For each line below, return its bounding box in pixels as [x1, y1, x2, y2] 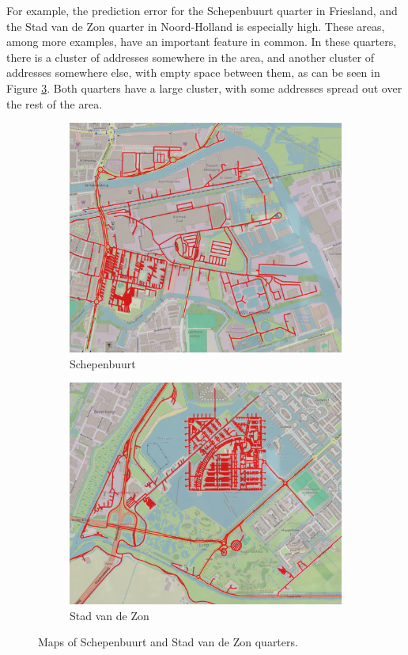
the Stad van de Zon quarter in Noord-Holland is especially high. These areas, [6, 17, 385, 34]
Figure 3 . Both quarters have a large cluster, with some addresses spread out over [6, 79, 402, 96]
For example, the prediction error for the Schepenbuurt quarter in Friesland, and [6, 2, 398, 18]
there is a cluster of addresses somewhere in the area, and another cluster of [6, 48, 375, 65]
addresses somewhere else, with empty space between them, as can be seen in [6, 64, 380, 81]
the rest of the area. [6, 95, 103, 112]
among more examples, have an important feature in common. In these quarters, [6, 33, 397, 50]
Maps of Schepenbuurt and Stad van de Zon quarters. [38, 634, 298, 650]
